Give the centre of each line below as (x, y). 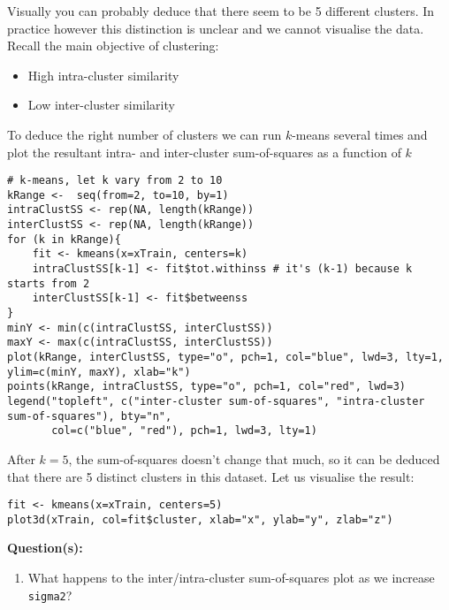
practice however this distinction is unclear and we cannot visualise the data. (216, 28)
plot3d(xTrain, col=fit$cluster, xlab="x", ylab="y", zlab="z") (200, 519)
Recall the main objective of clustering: (113, 46)
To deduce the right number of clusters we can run (145, 134)
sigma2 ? (50, 595)
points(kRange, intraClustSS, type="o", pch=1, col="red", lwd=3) (207, 387)
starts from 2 (49, 283)
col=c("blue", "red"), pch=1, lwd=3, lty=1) (184, 431)
